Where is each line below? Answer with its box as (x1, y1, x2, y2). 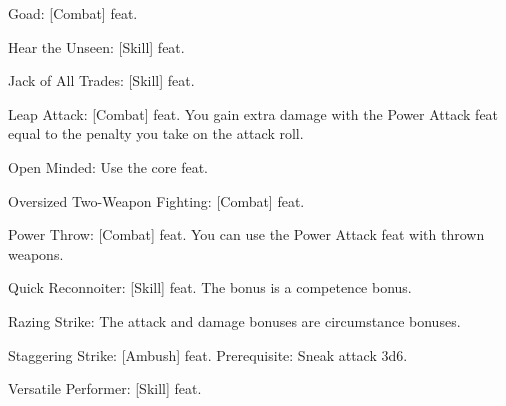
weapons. (8, 243, 64, 264)
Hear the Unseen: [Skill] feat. (8, 36, 185, 57)
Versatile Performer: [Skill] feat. (8, 378, 202, 399)
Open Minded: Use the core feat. (8, 156, 209, 177)
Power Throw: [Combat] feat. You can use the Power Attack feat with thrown (8, 224, 485, 245)
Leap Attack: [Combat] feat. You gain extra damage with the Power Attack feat (8, 103, 499, 124)
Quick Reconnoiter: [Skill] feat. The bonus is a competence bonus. (8, 277, 412, 298)
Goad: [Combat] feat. (8, 3, 138, 23)
